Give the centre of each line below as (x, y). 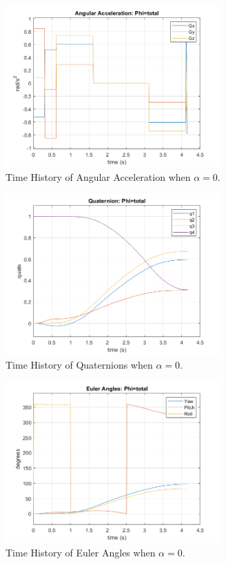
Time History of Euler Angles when (81, 552)
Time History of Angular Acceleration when (98, 176)
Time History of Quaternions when (79, 364)
